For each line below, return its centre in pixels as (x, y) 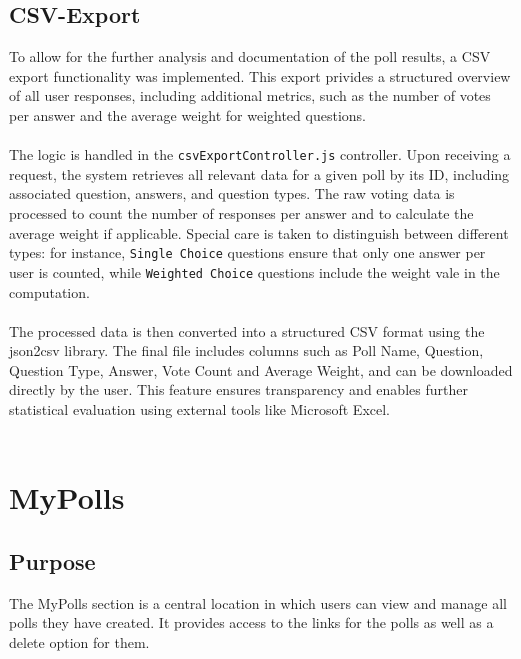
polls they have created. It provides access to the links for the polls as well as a (251, 622)
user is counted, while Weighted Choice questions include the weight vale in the (254, 271)
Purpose (52, 561)
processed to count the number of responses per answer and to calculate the (241, 213)
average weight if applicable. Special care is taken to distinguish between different (259, 232)
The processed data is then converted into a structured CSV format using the (247, 330)
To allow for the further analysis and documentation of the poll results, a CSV (250, 56)
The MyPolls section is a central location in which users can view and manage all (258, 602)
